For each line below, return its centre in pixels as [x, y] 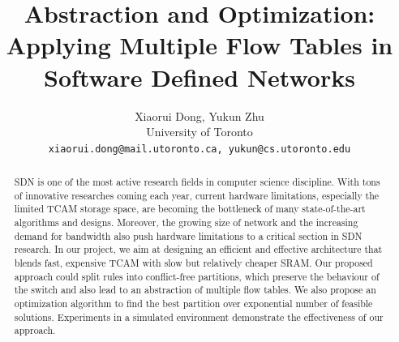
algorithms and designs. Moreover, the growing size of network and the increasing [186, 222]
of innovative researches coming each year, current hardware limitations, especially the [197, 195]
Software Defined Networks [199, 77]
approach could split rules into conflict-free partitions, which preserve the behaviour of [197, 276]
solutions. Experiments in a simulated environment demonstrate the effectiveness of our [199, 316]
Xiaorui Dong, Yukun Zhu [199, 115]
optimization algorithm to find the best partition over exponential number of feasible [193, 304]
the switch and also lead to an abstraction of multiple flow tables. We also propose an [195, 290]
